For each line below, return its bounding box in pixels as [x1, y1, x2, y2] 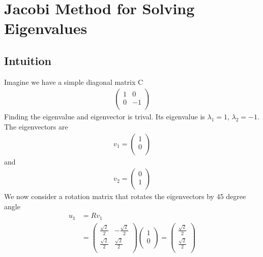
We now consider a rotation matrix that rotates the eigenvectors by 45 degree [4, 191, 246, 202]
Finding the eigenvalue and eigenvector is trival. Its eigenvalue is [4, 111, 205, 122]
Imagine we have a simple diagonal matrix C [4, 76, 143, 87]
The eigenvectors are [4, 121, 68, 132]
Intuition [4, 52, 51, 68]
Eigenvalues [4, 18, 87, 39]
